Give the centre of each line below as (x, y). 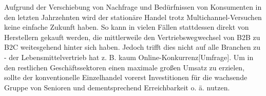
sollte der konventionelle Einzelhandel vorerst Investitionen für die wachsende (126, 77)
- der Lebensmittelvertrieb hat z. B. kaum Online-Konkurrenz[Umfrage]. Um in (129, 57)
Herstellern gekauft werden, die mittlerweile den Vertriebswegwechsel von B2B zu (132, 37)
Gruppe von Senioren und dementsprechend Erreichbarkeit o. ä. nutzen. (117, 87)
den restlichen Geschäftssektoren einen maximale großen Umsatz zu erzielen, (125, 67)
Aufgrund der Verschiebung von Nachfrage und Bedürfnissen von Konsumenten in (133, 7)
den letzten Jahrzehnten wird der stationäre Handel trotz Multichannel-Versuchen (133, 17)
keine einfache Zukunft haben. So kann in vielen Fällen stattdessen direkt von (127, 27)
